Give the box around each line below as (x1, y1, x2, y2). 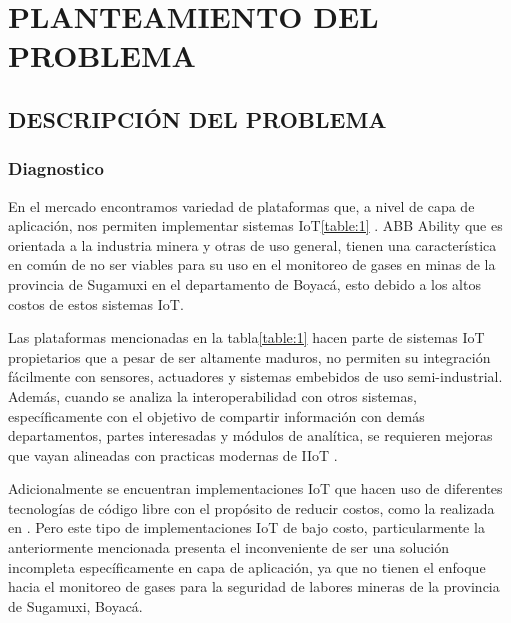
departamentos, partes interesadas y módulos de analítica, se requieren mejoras (8, 425, 493, 446)
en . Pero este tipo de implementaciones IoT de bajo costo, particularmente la (8, 517, 485, 538)
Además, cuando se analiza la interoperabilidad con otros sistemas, (8, 385, 417, 406)
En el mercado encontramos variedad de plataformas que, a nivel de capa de (8, 195, 475, 216)
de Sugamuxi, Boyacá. (8, 595, 143, 616)
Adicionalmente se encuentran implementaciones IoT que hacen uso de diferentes (8, 478, 503, 499)
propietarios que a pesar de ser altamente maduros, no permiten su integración (8, 346, 491, 367)
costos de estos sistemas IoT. (8, 293, 184, 314)
